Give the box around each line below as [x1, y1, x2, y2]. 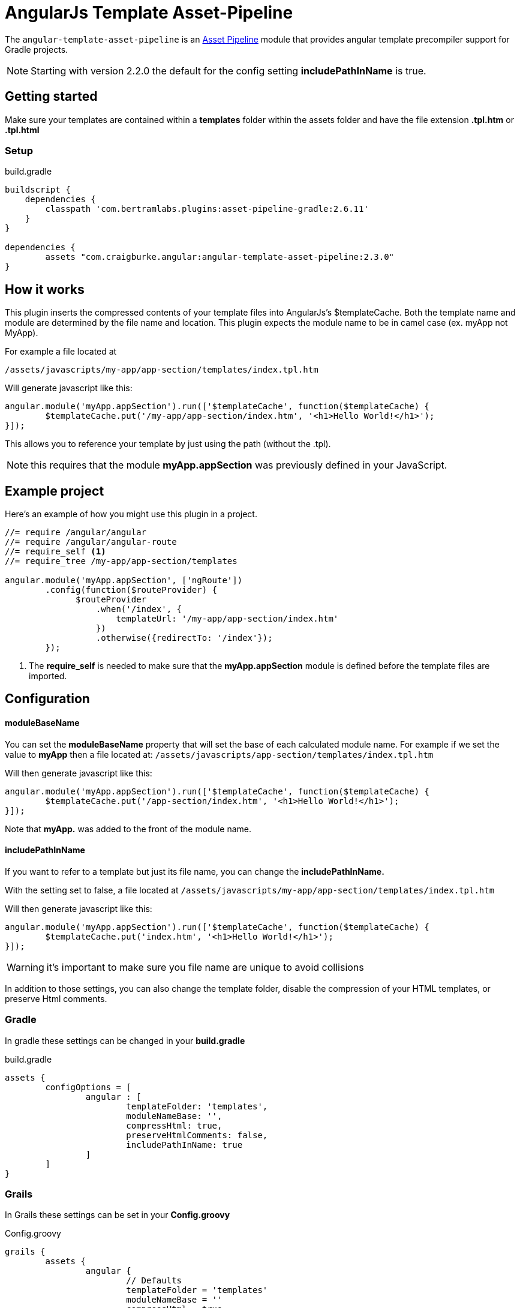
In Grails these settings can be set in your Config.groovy [5, 1210, 230, 1220]
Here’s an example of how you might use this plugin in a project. [5, 509, 257, 520]
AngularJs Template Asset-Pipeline [5, 2, 293, 23]
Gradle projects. [5, 44, 68, 55]
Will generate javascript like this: [5, 383, 133, 394]
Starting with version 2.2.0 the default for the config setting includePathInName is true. [31, 64, 426, 77]
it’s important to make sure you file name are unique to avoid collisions [46, 961, 364, 973]
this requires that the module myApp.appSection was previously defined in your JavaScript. [31, 459, 447, 472]
